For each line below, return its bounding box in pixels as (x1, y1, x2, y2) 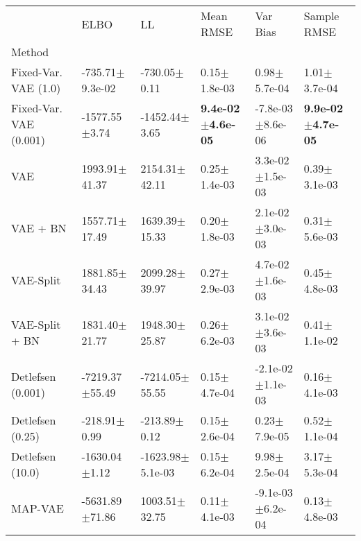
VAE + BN (11, 220, 67, 236)
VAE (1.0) (11, 80, 61, 96)
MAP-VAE (11, 500, 65, 516)
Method (11, 44, 49, 60)
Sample (303, 8, 339, 24)
